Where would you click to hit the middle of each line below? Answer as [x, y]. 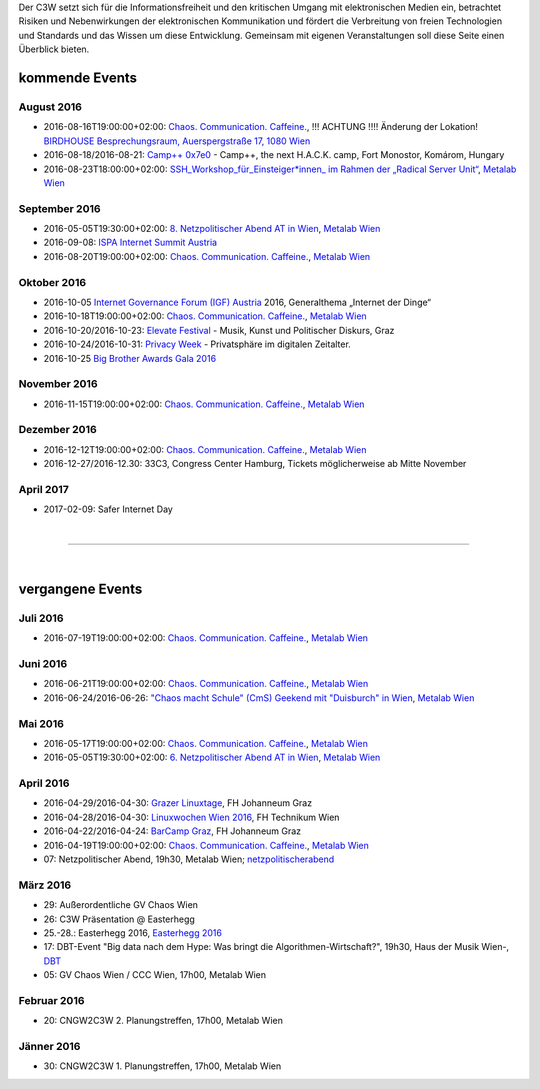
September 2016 [59, 208]
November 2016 [58, 384]
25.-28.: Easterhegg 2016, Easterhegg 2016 [132, 932]
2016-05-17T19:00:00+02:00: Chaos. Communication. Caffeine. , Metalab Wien [206, 743]
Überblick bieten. [54, 49]
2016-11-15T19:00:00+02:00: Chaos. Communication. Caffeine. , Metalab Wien [204, 404]
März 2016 [45, 885]
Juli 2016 [41, 618]
